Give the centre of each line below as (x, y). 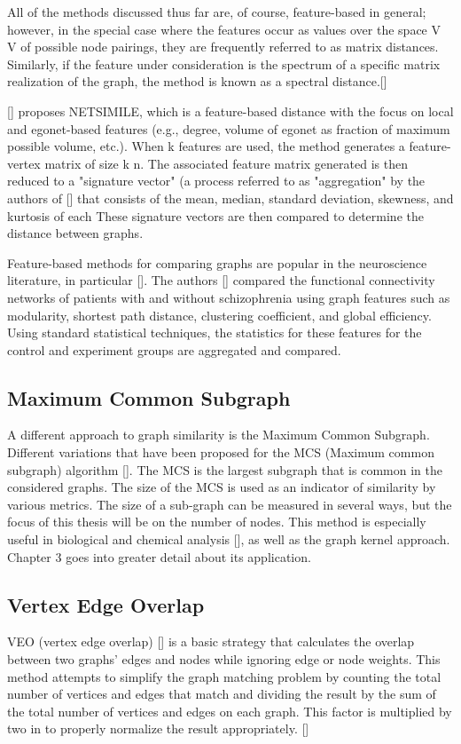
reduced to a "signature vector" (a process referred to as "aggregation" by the (216, 181)
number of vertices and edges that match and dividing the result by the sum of (222, 694)
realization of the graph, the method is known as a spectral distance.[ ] (197, 81)
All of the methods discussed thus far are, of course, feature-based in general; (217, 12)
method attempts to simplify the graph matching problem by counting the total (224, 676)
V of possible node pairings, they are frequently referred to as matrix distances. (223, 47)
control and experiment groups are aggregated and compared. (174, 349)
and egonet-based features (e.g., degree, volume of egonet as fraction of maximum (229, 128)
